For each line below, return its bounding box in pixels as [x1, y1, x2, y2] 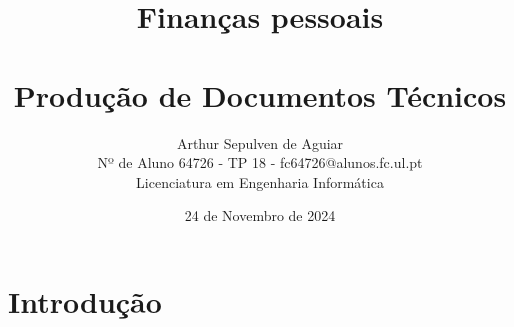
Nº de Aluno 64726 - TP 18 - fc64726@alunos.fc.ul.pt [97, 152, 423, 173]
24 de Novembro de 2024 [184, 205, 336, 226]
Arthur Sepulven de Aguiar [176, 132, 344, 153]
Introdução [8, 280, 162, 321]
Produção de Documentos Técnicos [13, 74, 507, 115]
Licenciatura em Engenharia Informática [136, 171, 384, 192]
